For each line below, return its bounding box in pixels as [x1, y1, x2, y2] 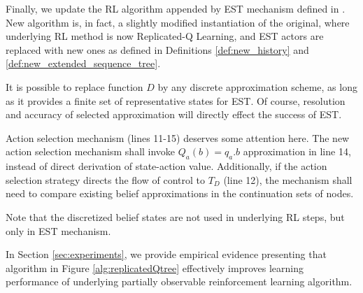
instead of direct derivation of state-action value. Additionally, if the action [6, 159, 327, 173]
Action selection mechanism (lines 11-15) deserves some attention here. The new [6, 130, 350, 145]
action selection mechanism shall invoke [6, 144, 176, 159]
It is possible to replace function [6, 79, 143, 94]
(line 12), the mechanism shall [223, 172, 353, 187]
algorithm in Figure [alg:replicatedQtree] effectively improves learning [6, 260, 304, 275]
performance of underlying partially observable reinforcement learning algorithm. [6, 274, 353, 289]
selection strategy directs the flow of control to [6, 172, 205, 187]
